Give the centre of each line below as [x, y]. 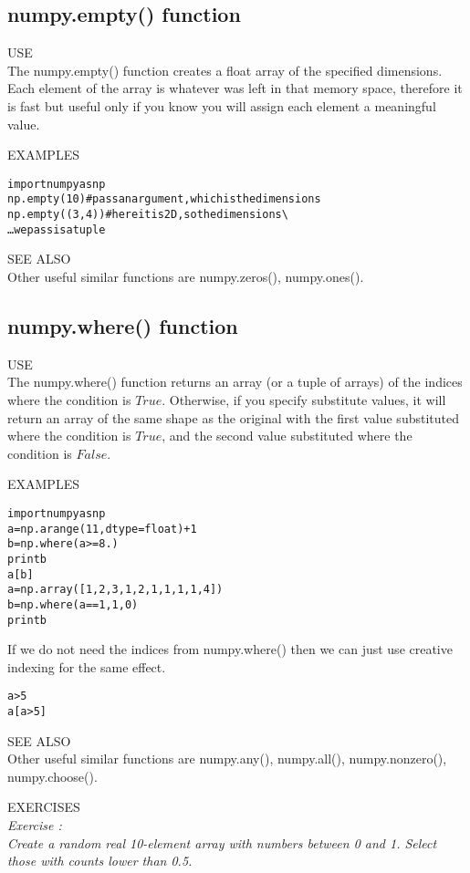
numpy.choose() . [52, 776]
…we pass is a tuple [57, 229]
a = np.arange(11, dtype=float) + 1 [102, 529]
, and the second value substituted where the [287, 436]
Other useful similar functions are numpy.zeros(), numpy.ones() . [186, 276]
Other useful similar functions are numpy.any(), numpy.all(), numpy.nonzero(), [227, 759]
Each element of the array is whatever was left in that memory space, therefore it [235, 88]
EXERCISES [44, 807]
